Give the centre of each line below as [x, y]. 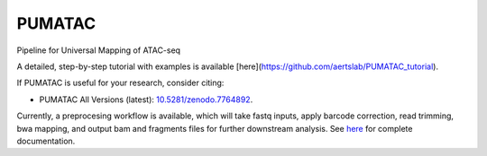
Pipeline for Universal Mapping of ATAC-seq [98, 50]
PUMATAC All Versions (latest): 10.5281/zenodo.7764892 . [146, 100]
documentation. [46, 141]
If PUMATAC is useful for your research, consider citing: [120, 83]
